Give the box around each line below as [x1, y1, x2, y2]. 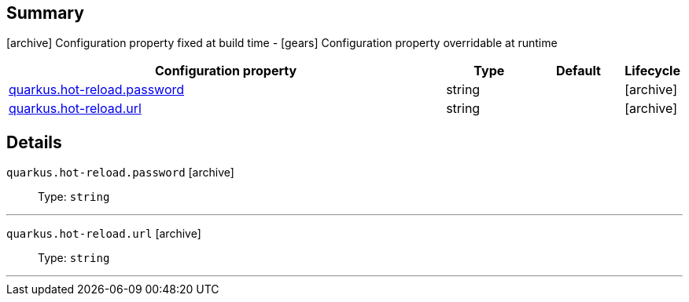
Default [555, 63, 601, 79]
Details [6, 132, 62, 152]
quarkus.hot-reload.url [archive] [6, 227, 201, 241]
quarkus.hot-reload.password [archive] [6, 166, 234, 180]
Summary [6, 3, 84, 23]
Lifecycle [625, 63, 680, 79]
